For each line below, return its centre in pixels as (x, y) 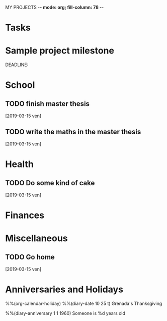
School (20, 85)
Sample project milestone (60, 51)
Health (19, 164)
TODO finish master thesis (47, 104)
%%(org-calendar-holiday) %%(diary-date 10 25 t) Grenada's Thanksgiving (84, 304)
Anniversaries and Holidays (64, 289)
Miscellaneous (36, 238)
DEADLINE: (17, 65)
